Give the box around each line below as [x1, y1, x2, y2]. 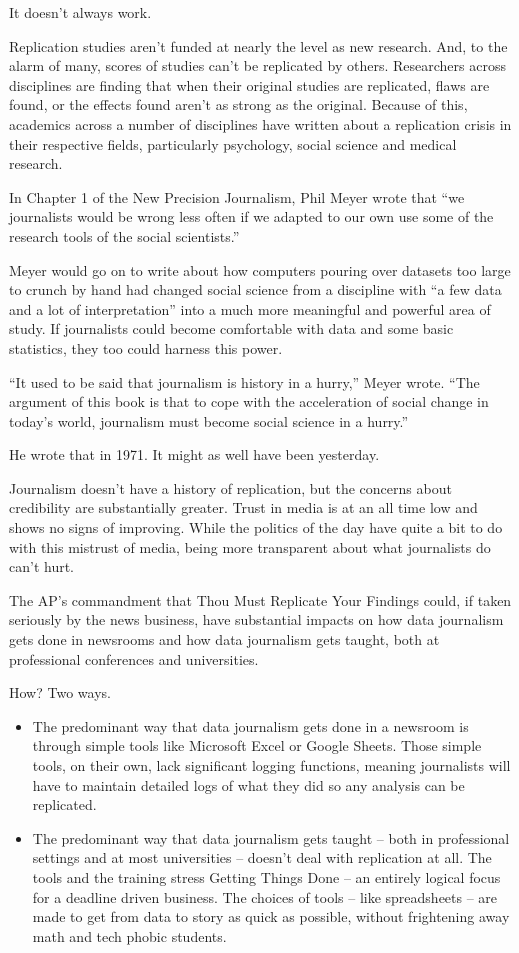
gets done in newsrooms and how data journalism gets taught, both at [9, 629, 440, 650]
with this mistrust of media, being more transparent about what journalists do [9, 536, 491, 557]
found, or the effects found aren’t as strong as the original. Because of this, [9, 94, 468, 115]
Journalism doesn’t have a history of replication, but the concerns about [9, 477, 452, 498]
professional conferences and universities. [9, 648, 259, 669]
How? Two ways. [9, 682, 111, 703]
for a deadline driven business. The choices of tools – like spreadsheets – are [32, 886, 498, 907]
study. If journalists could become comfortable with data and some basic [9, 318, 454, 339]
